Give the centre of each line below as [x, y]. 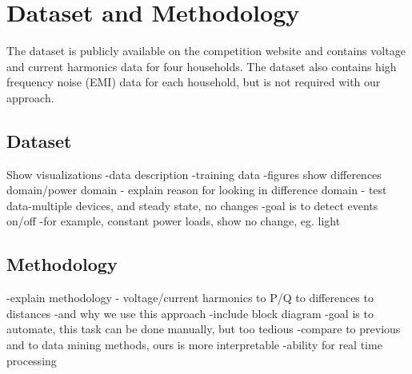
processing [32, 360]
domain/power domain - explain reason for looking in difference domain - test [197, 190]
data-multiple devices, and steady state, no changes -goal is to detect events [192, 205]
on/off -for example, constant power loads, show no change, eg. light [174, 221]
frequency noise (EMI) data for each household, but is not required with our [194, 82]
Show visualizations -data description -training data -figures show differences [194, 174]
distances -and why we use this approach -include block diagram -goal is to [190, 313]
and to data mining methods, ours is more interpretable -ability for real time [194, 345]
